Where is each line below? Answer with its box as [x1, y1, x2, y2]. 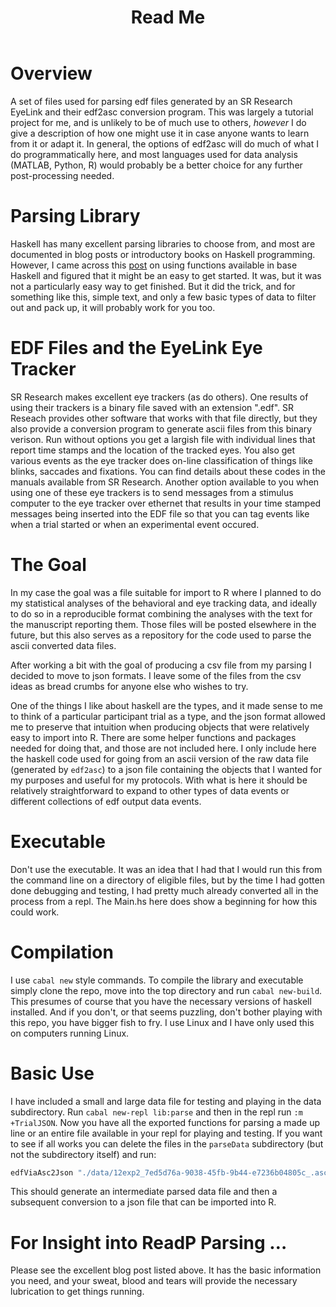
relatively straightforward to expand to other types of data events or [10, 784, 290, 796]
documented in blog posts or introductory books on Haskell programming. [10, 248, 316, 260]
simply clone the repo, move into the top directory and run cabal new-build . [10, 984, 323, 996]
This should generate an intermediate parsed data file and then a [10, 1186, 278, 1198]
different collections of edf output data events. [10, 795, 202, 807]
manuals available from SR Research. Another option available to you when [10, 476, 320, 488]
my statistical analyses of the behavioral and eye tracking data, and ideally [10, 597, 318, 609]
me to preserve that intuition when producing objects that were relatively [10, 721, 310, 733]
